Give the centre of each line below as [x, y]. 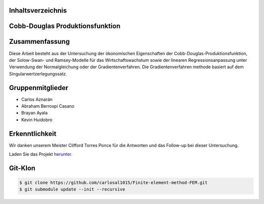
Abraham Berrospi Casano [48, 106]
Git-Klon [22, 168]
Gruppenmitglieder [39, 88]
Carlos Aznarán [37, 99]
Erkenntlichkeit [33, 134]
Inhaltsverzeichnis [38, 10]
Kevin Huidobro [37, 120]
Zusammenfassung [39, 42]
